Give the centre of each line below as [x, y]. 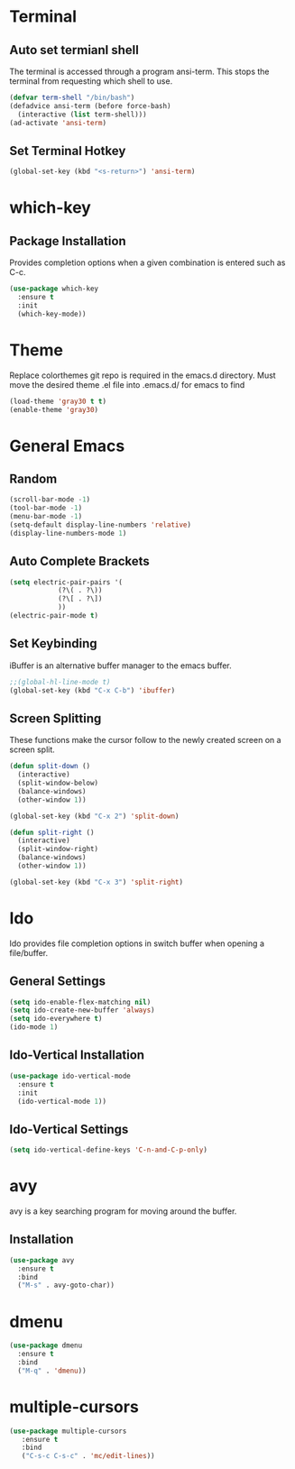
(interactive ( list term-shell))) [82, 115]
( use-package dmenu [46, 1345]
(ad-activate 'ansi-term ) [58, 123]
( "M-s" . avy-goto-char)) [66, 1285]
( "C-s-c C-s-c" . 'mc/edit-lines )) [88, 1456]
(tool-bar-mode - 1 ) [46, 508]
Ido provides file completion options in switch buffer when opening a [137, 943]
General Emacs [67, 446]
